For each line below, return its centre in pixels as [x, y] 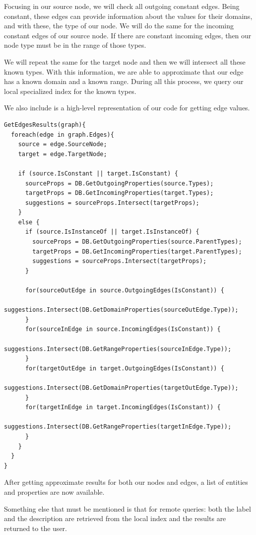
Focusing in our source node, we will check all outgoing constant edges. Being [122, 6]
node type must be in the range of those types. [75, 45]
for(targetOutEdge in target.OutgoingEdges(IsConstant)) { [125, 368]
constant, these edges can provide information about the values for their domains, [128, 16]
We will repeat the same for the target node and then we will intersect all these [125, 61]
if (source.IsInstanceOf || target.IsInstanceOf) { [112, 232]
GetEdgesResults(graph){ [45, 125]
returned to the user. [35, 528]
